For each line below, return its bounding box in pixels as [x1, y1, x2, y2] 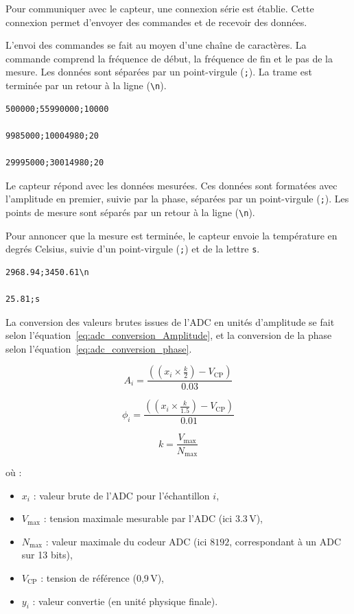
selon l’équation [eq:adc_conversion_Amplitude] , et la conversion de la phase [5, 328, 332, 342]
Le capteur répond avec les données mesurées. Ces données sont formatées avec [5, 178, 338, 192]
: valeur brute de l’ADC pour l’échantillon [33, 488, 210, 502]
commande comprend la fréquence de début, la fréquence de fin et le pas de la [5, 51, 333, 65]
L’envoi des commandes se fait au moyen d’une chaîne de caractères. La [5, 38, 307, 52]
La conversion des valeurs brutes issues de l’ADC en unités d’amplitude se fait [5, 314, 335, 329]
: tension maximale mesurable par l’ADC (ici [43, 511, 233, 526]
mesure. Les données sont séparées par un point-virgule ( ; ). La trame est [5, 64, 312, 79]
